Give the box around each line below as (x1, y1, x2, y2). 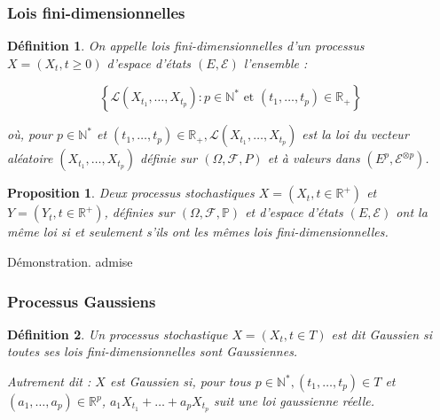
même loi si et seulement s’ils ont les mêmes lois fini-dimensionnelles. (7, 222, 389, 241)
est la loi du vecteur (302, 125, 409, 144)
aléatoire (7, 149, 53, 167)
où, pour (7, 125, 53, 144)
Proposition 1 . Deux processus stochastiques (7, 183, 255, 202)
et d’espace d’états (245, 203, 343, 222)
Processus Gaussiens (7, 290, 156, 312)
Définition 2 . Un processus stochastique (7, 324, 228, 343)
